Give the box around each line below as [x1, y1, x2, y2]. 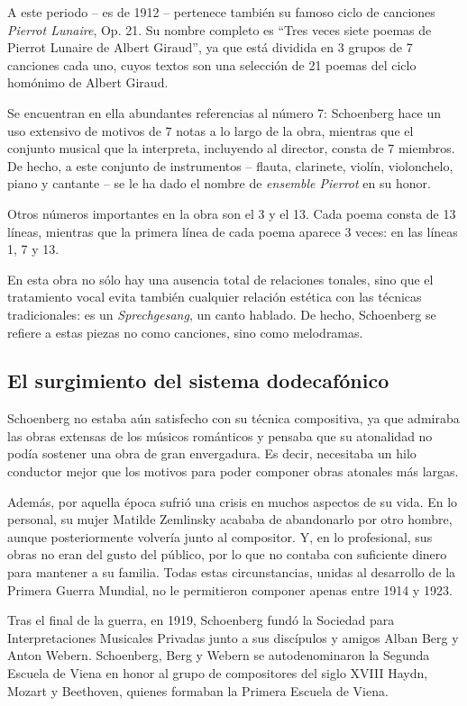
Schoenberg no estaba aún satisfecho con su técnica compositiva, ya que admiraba [7, 409, 460, 428]
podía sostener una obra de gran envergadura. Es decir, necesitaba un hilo [7, 444, 417, 463]
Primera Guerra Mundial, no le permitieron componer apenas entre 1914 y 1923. [7, 580, 453, 599]
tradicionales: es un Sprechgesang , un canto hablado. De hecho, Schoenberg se [7, 304, 436, 323]
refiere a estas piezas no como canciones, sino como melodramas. [7, 322, 363, 341]
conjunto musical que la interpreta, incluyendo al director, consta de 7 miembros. [7, 139, 455, 158]
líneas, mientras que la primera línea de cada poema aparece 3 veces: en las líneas [7, 222, 458, 240]
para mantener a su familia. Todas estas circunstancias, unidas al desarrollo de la [7, 563, 456, 582]
